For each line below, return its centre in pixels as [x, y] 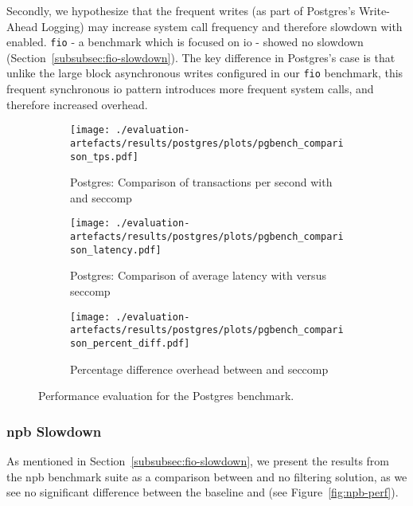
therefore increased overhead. [77, 104]
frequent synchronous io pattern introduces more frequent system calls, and [190, 89]
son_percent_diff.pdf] [130, 343]
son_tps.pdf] [104, 157]
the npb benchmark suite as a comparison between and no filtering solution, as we [207, 476]
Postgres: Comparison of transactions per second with [201, 182]
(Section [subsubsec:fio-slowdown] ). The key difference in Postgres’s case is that [201, 57]
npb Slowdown [54, 431]
